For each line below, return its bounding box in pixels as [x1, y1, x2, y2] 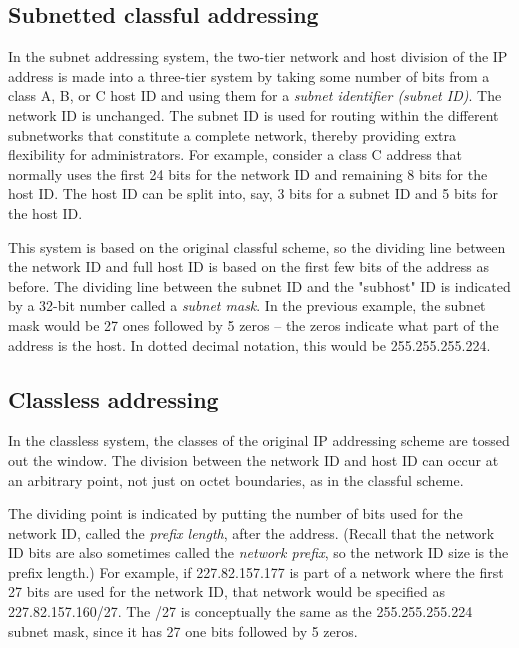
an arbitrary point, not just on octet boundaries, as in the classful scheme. [8, 469, 464, 490]
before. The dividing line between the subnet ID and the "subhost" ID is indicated [8, 275, 511, 296]
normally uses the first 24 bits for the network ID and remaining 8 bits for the [8, 163, 488, 184]
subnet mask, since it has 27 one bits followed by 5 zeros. [8, 620, 358, 641]
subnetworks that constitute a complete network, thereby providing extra [8, 124, 457, 145]
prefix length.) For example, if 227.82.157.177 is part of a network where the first [8, 561, 504, 582]
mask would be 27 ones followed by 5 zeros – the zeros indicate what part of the [8, 314, 499, 335]
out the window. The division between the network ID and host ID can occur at [8, 449, 499, 470]
